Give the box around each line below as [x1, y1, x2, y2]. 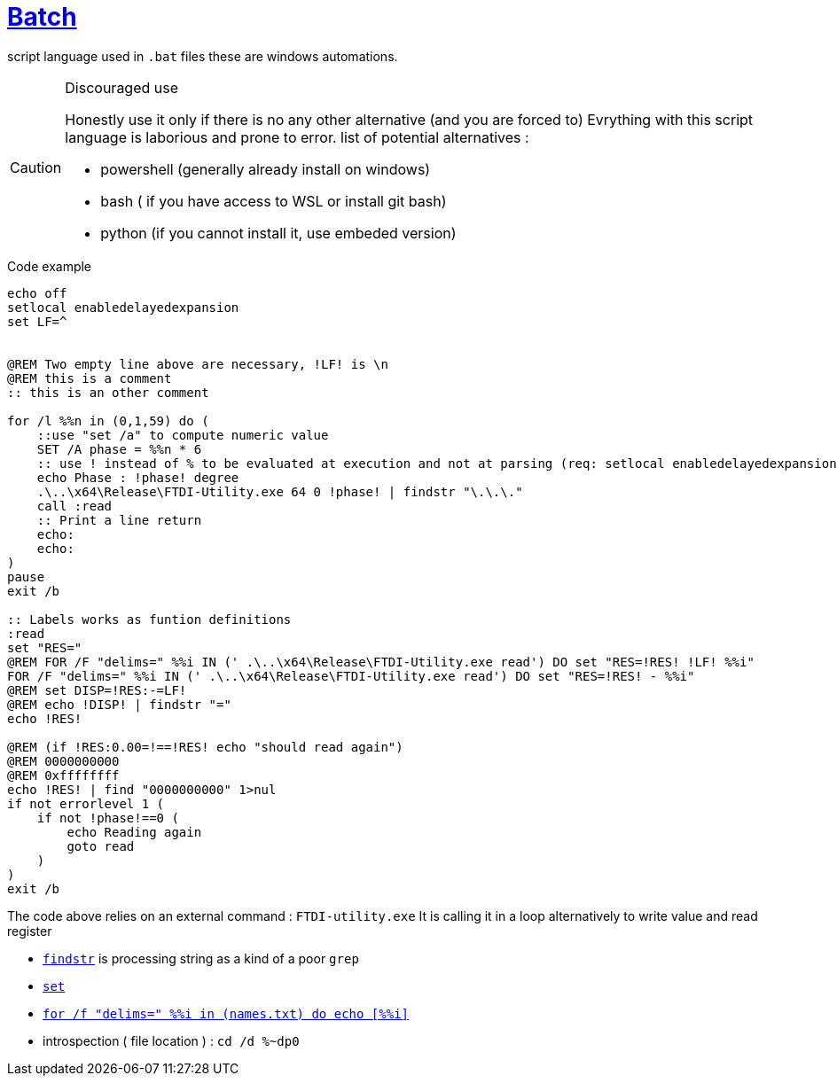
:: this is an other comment [7, 385, 209, 400]
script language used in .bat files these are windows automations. [7, 48, 398, 64]
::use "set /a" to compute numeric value [36, 427, 329, 442]
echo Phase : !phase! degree [36, 470, 239, 485]
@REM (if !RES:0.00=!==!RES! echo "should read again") [7, 739, 403, 754]
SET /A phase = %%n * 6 [36, 441, 202, 456]
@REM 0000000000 [7, 753, 120, 768]
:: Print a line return [36, 512, 202, 527]
